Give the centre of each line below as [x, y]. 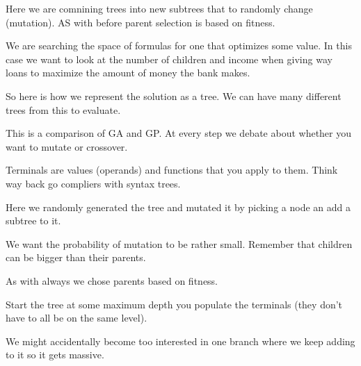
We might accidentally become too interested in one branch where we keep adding [180, 341]
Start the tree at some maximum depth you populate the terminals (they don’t [174, 304]
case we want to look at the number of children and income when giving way [169, 59]
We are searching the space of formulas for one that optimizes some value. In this [179, 45]
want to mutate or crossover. [67, 146]
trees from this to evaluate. [63, 109]
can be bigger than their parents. [76, 257]
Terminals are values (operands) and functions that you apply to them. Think [172, 170]
